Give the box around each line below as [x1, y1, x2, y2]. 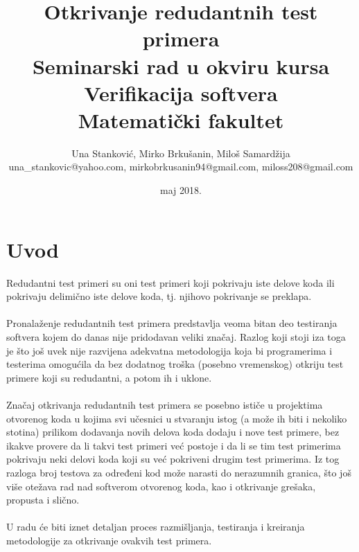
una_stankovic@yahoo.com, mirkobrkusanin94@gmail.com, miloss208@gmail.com [8, 159, 353, 174]
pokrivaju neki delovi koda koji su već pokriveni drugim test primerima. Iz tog [6, 452, 340, 466]
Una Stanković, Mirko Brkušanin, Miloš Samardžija [71, 145, 290, 160]
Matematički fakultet [78, 105, 284, 134]
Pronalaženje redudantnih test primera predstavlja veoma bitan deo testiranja [6, 316, 338, 330]
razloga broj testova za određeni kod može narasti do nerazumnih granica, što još [6, 465, 351, 479]
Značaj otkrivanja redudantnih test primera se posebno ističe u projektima [6, 397, 323, 411]
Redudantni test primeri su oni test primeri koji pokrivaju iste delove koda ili [6, 275, 335, 290]
